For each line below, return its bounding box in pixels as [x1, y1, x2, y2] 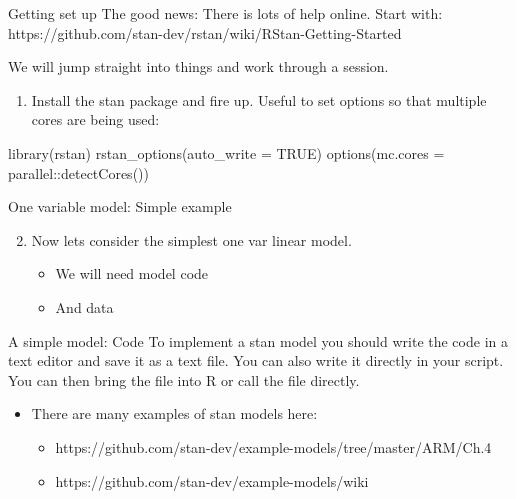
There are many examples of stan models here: [31, 403, 318, 424]
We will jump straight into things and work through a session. [8, 56, 389, 77]
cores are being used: [31, 109, 160, 130]
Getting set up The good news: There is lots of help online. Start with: [8, 3, 443, 23]
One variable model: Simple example [8, 196, 232, 217]
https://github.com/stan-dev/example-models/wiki [55, 470, 369, 491]
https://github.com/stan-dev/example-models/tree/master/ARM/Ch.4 [55, 436, 492, 457]
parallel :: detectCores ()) [8, 162, 149, 183]
